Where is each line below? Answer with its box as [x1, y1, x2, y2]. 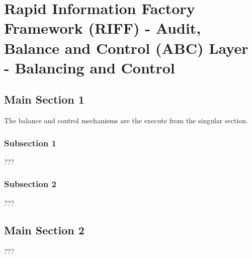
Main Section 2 [4, 222, 85, 237]
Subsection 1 [4, 136, 56, 149]
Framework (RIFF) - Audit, [4, 18, 201, 38]
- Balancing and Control [4, 57, 175, 77]
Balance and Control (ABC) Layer [4, 37, 248, 58]
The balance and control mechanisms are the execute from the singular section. [4, 115, 248, 126]
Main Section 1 [4, 92, 85, 107]
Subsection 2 [4, 178, 56, 190]
